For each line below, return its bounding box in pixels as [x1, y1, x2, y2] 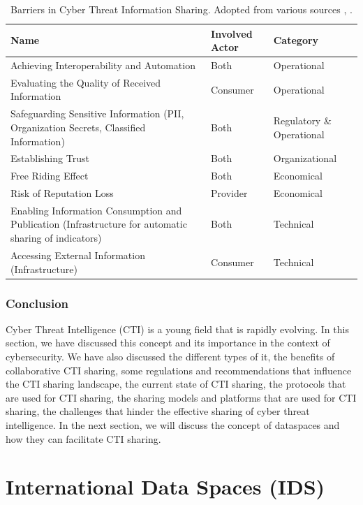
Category [273, 33, 319, 47]
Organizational [273, 151, 337, 166]
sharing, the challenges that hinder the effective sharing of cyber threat [6, 404, 310, 418]
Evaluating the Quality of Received [10, 75, 161, 89]
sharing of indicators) [10, 230, 102, 245]
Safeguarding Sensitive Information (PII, [10, 106, 184, 121]
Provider [211, 186, 248, 200]
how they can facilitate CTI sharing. [6, 431, 161, 446]
